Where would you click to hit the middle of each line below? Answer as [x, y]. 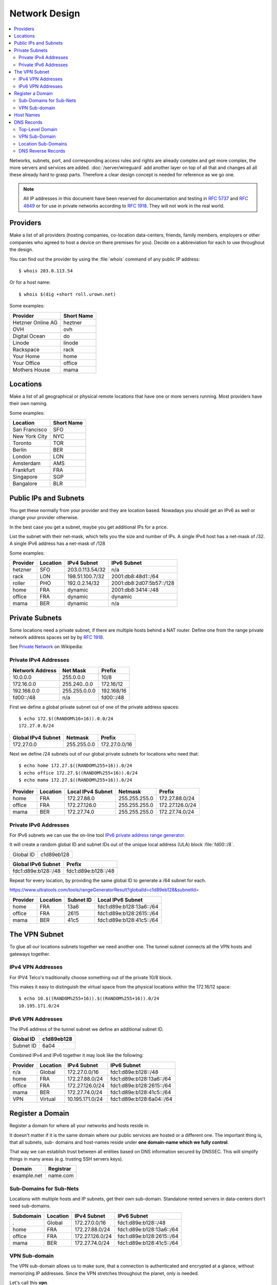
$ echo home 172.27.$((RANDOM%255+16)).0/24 [76, 766]
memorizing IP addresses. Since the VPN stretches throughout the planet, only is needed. [104, 1273]
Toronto [22, 443]
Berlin [20, 450]
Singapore [25, 477]
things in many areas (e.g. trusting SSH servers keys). [66, 1159]
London [22, 456]
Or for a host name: [30, 282]
